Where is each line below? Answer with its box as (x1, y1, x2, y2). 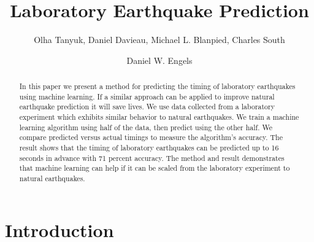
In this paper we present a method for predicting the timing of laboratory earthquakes (19, 81, 296, 92)
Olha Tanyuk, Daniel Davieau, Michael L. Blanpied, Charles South (34, 33, 285, 46)
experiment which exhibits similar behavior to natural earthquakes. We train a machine (19, 112, 299, 122)
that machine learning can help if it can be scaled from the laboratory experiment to (19, 163, 290, 173)
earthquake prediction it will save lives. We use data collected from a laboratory (19, 101, 275, 112)
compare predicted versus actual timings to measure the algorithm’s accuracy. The (19, 132, 283, 142)
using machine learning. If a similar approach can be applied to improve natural (19, 91, 275, 101)
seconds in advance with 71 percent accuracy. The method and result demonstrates (19, 152, 285, 163)
